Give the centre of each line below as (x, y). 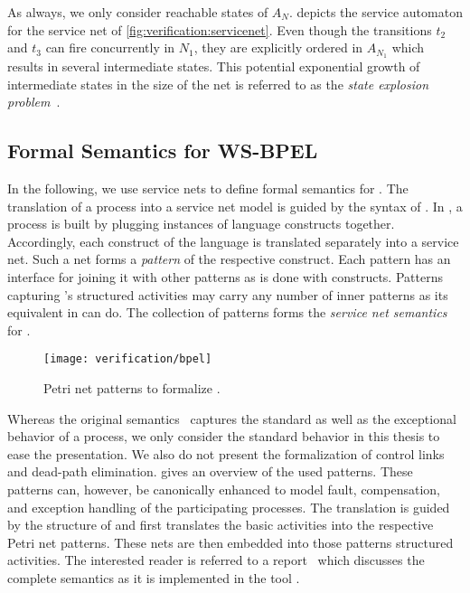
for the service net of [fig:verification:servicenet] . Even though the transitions (220, 29)
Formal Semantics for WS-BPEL (163, 151)
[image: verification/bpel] (128, 359)
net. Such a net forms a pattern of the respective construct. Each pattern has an (229, 259)
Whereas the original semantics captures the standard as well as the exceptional (232, 418)
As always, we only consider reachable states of (138, 12)
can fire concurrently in (110, 47)
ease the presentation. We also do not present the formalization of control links (226, 453)
